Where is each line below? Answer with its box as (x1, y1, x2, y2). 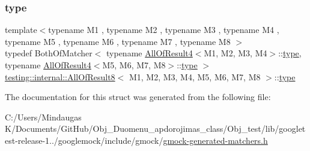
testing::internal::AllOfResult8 (5, 70, 115, 83)
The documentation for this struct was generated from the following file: (5, 90, 271, 103)
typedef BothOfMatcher (5, 47, 93, 59)
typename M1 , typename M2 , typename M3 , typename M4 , (48, 23, 279, 36)
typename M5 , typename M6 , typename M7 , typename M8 (5, 35, 231, 47)
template (5, 23, 37, 36)
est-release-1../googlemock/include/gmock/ (5, 134, 163, 146)
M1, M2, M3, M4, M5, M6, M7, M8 (129, 70, 261, 83)
